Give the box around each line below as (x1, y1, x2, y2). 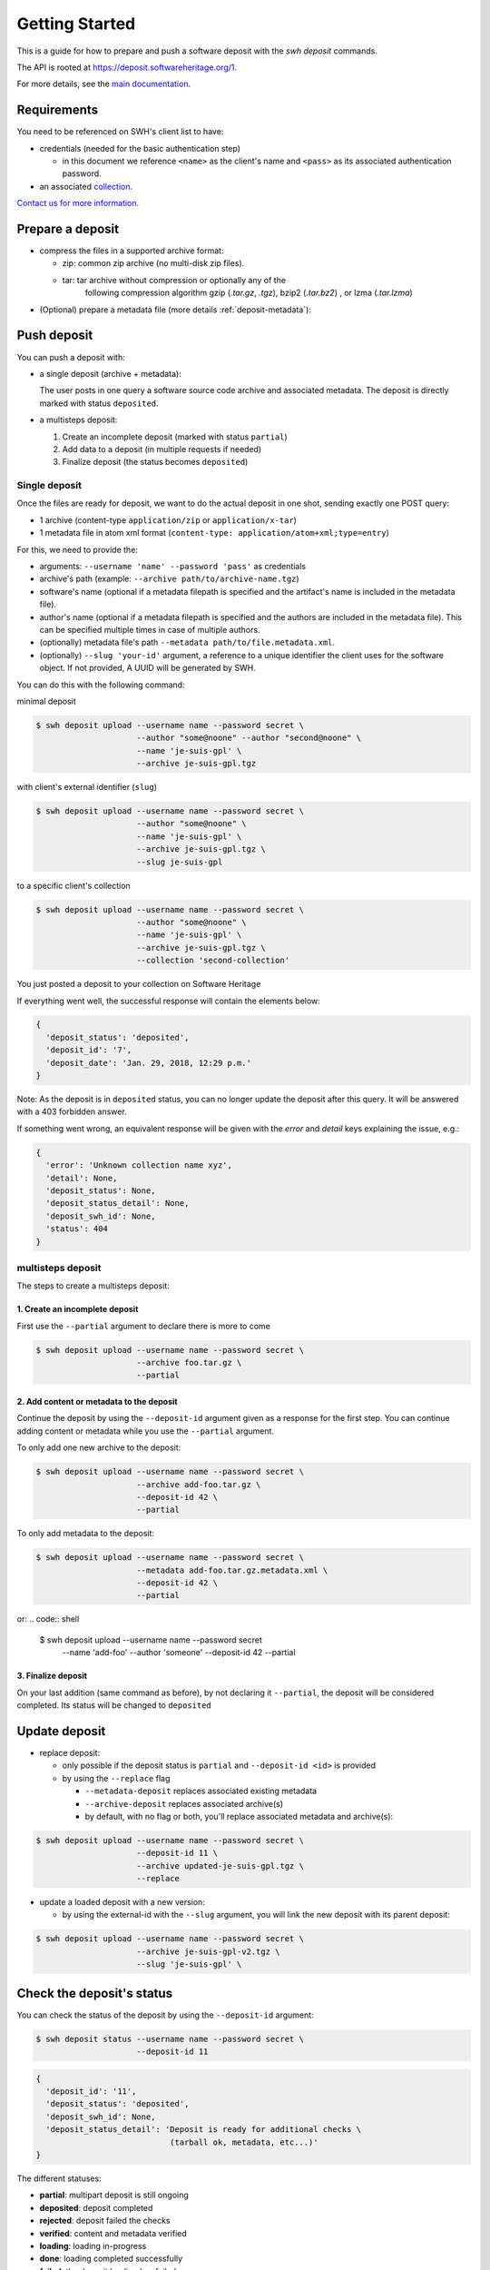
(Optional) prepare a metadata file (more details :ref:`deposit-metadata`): (39, 304, 312, 315)
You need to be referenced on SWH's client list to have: (16, 126, 224, 137)
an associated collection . (39, 181, 133, 192)
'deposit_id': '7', (45, 1045, 132, 1055)
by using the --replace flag (62, 1772, 171, 1783)
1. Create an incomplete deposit (16, 1304, 139, 1315)
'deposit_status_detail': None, (45, 1199, 190, 1209)
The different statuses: (16, 2173, 102, 2184)
